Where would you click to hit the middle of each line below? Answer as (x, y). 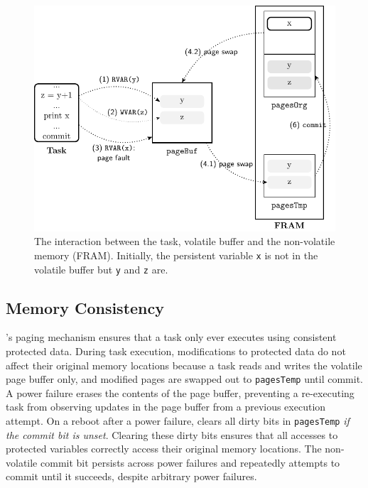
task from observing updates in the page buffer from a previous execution (166, 407)
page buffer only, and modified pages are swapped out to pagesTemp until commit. (184, 379)
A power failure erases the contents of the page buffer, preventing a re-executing (180, 392)
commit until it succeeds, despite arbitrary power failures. (131, 476)
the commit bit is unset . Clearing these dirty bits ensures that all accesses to (172, 434)
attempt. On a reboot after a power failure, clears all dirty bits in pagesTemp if (178, 421)
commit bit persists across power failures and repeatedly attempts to (190, 462)
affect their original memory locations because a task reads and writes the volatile (184, 365)
